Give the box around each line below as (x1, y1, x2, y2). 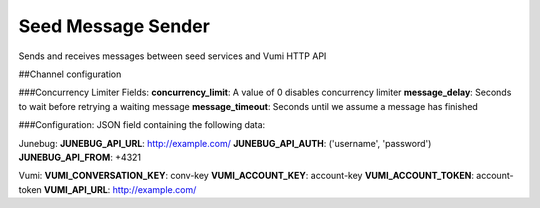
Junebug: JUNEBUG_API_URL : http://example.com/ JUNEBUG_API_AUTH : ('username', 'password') (18, 137, 432, 149)
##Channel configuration (18, 68, 122, 80)
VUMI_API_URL (43, 183, 109, 195)
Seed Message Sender (18, 15, 210, 37)
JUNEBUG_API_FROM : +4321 (18, 151, 142, 163)
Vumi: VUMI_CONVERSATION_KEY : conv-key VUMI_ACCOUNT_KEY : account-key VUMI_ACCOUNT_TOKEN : (18, 170, 475, 182)
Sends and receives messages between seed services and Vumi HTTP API (18, 50, 327, 62)
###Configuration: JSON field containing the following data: (18, 119, 266, 131)
